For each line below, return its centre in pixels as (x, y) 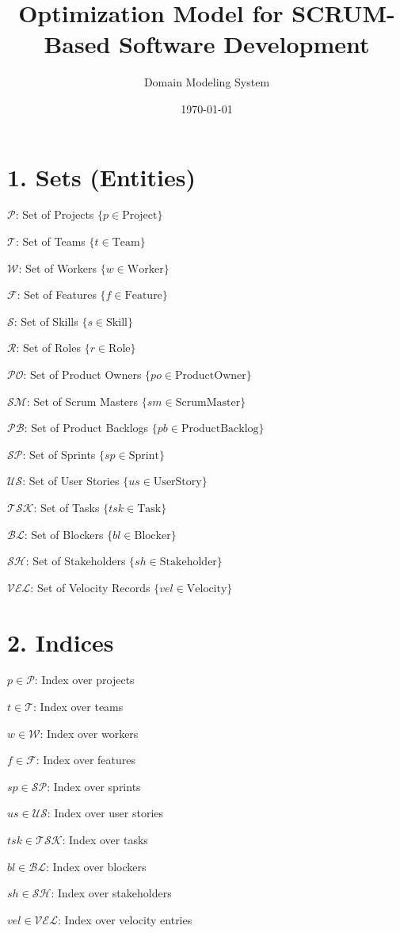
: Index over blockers (96, 866)
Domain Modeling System (207, 82)
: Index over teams (78, 707)
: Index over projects (84, 680)
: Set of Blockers (64, 534)
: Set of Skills (46, 321)
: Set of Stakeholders (76, 561)
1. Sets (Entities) (101, 176)
